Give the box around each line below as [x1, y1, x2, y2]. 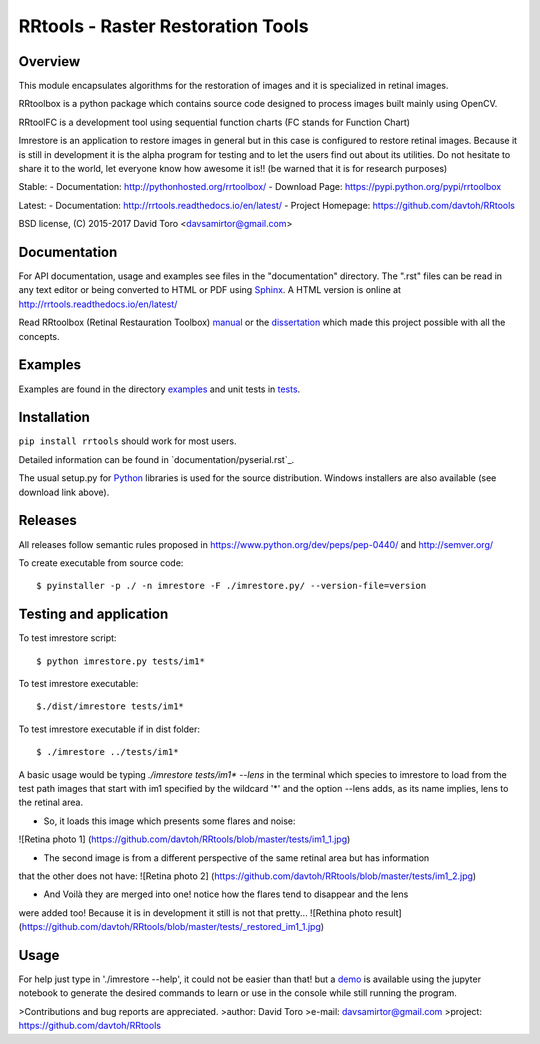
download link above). [18, 486, 110, 498]
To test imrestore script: [18, 632, 117, 644]
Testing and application [18, 606, 169, 623]
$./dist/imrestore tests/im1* [36, 701, 185, 712]
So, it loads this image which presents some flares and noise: [43, 815, 296, 827]
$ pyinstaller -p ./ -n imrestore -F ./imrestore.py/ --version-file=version [36, 580, 427, 592]
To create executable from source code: [18, 556, 184, 569]
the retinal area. [18, 796, 84, 809]
